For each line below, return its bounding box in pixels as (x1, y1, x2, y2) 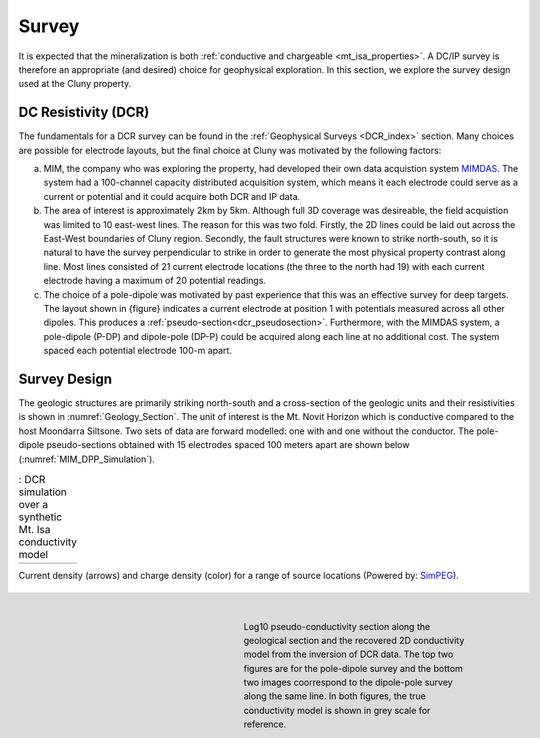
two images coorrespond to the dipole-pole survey (243, 676, 454, 689)
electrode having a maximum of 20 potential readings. (43, 275, 267, 287)
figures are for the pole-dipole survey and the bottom (243, 662, 464, 674)
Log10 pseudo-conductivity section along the (243, 620, 431, 632)
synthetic (18, 510, 63, 524)
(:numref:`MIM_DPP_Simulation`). (18, 453, 155, 465)
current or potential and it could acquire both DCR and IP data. (43, 190, 301, 202)
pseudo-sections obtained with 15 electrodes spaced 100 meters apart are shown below (46, 439, 410, 451)
